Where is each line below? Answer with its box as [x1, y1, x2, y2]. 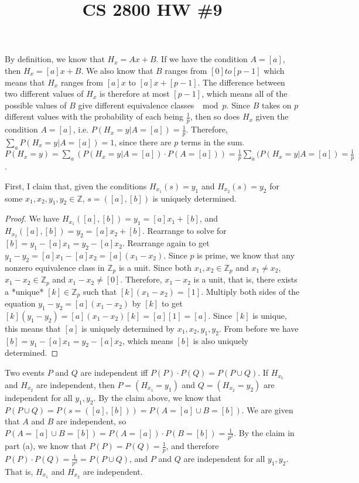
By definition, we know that [5, 53, 105, 65]
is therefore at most [100, 87, 170, 100]
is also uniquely [193, 334, 248, 346]
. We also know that [81, 64, 153, 76]
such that [83, 285, 117, 297]
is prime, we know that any [197, 249, 295, 261]
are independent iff [80, 366, 148, 379]
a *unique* [5, 285, 44, 297]
